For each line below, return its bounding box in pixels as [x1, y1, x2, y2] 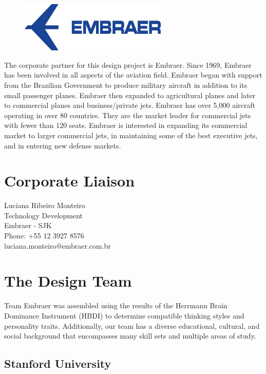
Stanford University [4, 356, 111, 371]
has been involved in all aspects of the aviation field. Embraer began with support [4, 69, 262, 80]
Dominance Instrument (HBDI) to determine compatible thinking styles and [4, 310, 244, 321]
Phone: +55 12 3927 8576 [4, 230, 84, 241]
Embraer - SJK [4, 220, 52, 231]
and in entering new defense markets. [4, 140, 121, 151]
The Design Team [4, 270, 132, 291]
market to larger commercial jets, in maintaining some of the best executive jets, [4, 129, 258, 140]
